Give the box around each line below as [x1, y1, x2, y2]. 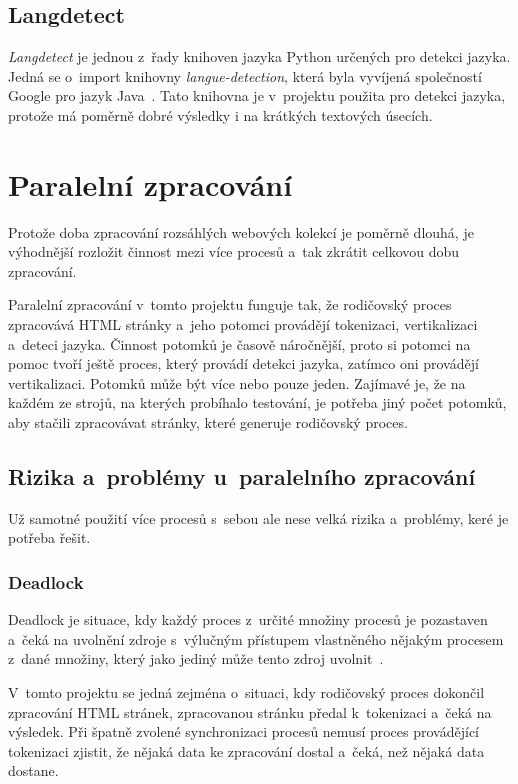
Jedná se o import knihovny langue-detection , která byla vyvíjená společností [8, 65, 482, 86]
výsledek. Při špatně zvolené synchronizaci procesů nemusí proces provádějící [8, 721, 480, 742]
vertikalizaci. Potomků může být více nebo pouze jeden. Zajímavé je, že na [8, 372, 466, 393]
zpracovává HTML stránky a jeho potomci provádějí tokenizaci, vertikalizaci [8, 314, 478, 335]
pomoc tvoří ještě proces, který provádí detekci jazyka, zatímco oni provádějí [8, 353, 479, 374]
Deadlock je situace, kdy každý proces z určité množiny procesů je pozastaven [8, 609, 488, 630]
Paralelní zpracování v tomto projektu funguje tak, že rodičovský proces [8, 294, 452, 315]
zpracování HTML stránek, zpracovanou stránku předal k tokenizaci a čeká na [8, 701, 492, 722]
